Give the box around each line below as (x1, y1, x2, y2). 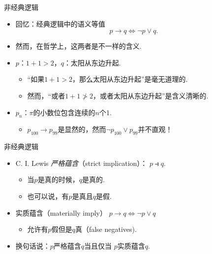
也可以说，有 (27, 190, 69, 201)
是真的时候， (37, 174, 79, 185)
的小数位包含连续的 (33, 107, 95, 117)
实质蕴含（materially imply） (15, 207, 107, 218)
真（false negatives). (75, 224, 137, 234)
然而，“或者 (27, 90, 65, 100)
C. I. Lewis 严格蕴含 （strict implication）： (15, 158, 148, 168)
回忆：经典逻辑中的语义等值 (15, 18, 105, 29)
